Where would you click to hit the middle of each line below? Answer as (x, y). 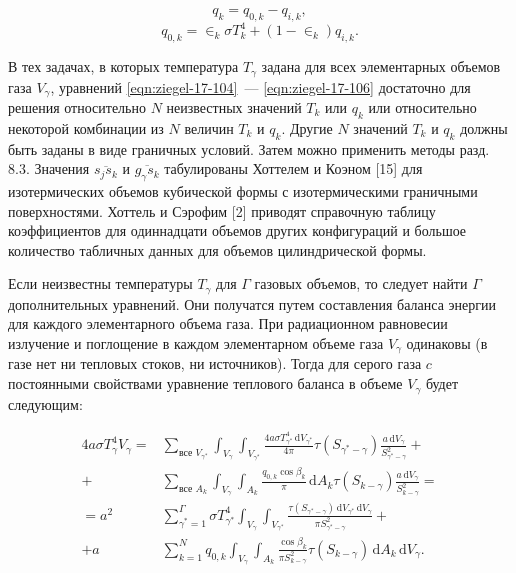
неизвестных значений (234, 107)
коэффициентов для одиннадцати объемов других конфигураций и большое (237, 230)
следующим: (45, 403)
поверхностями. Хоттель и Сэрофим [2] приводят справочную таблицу (222, 210)
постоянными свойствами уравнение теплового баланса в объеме (205, 383)
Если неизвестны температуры (100, 283)
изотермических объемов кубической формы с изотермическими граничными (243, 190)
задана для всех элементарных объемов (381, 66)
